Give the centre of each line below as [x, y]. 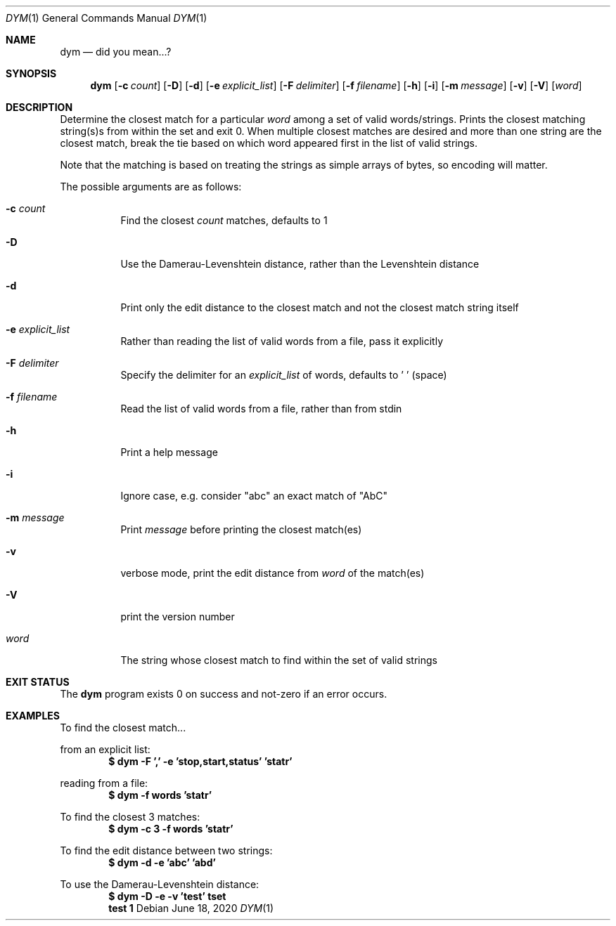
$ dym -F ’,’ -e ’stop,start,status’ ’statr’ [200, 761]
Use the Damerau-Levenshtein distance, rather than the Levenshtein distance [300, 264]
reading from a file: [104, 783]
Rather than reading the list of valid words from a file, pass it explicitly [282, 341]
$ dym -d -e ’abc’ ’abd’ [162, 862]
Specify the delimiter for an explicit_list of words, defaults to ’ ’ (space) [284, 375]
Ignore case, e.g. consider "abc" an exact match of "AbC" [254, 496]
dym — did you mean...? [116, 52]
